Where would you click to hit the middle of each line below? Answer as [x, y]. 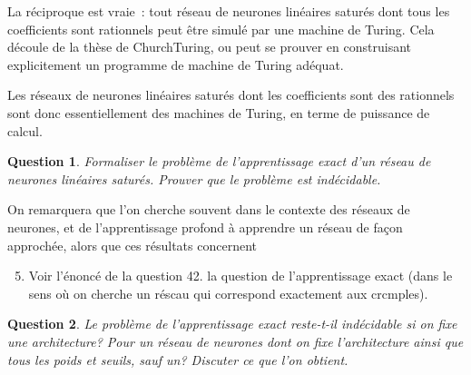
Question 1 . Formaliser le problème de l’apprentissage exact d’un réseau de [219, 161]
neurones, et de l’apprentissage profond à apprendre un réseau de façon [205, 227]
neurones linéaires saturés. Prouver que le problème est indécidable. [194, 178]
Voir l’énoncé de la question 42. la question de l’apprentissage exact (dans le [240, 276]
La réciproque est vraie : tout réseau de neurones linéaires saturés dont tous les [229, 11]
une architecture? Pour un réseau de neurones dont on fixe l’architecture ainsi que [235, 341]
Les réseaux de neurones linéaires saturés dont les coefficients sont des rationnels [231, 95]
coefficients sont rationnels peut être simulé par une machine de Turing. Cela [221, 29]
